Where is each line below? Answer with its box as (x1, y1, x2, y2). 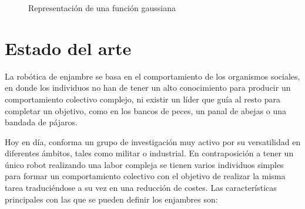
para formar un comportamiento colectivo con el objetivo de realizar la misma (5, 170, 286, 182)
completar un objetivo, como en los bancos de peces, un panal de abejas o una (5, 104, 287, 117)
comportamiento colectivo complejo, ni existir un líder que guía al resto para (5, 92, 280, 105)
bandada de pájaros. (5, 116, 78, 128)
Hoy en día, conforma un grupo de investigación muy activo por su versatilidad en (5, 135, 301, 148)
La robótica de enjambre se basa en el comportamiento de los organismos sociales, (5, 70, 300, 82)
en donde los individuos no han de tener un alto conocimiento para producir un (5, 81, 291, 94)
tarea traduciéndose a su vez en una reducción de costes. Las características (5, 181, 277, 194)
